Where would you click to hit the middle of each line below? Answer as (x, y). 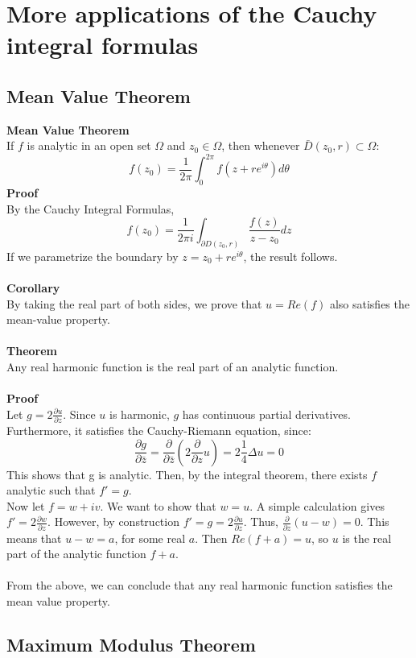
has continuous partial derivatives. (266, 414)
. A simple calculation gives (317, 505)
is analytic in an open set (89, 145)
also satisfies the (369, 303)
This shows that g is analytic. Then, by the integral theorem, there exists (187, 474)
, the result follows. (290, 256)
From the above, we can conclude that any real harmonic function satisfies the (200, 585)
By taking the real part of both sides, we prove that (134, 303)
